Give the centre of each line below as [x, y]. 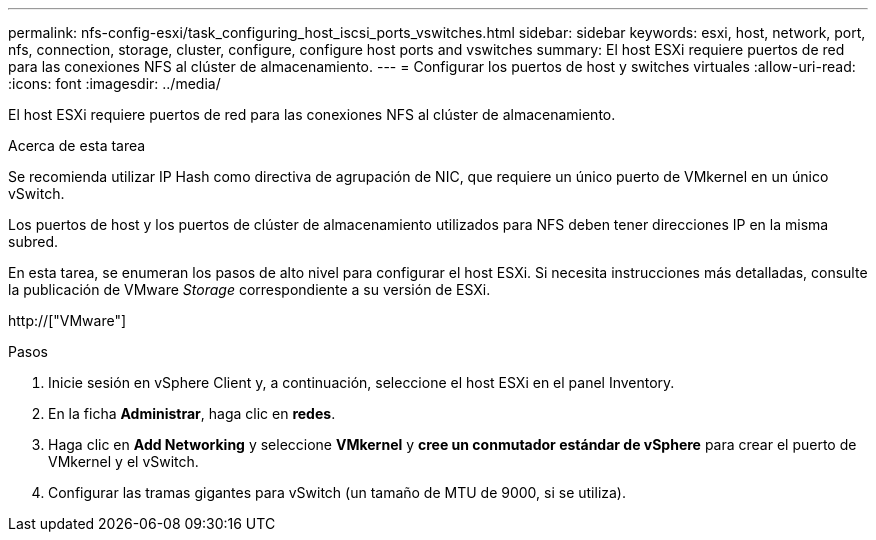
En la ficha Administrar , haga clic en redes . [192, 413]
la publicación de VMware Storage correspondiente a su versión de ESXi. [249, 289]
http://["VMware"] [67, 320]
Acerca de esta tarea [77, 145]
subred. [33, 241]
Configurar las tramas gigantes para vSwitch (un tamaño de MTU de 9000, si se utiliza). [337, 492]
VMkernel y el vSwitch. [123, 461]
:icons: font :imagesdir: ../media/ [114, 83]
